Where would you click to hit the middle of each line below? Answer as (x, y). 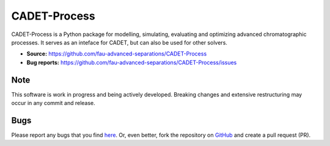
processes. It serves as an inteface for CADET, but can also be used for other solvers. (119, 42)
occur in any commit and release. (53, 103)
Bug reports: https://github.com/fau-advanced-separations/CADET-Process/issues (132, 62)
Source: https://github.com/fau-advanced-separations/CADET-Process (117, 54)
